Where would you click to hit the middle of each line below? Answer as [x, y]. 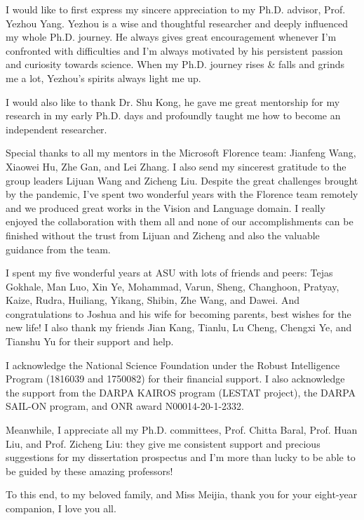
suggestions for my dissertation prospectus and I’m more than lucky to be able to [181, 457]
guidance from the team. [58, 249]
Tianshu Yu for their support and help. [90, 341]
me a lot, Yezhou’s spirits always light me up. [103, 78]
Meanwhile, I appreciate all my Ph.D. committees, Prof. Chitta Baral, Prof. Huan [182, 430]
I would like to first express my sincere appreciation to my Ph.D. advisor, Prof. [176, 9]
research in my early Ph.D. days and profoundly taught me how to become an [173, 115]
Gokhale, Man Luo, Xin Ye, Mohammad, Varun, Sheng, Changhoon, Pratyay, [173, 286]
